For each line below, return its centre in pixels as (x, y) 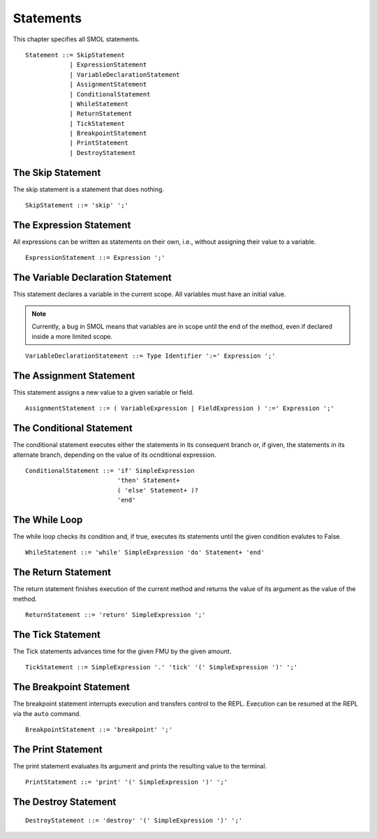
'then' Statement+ (149, 481)
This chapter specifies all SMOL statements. (76, 39)
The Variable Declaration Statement (92, 278)
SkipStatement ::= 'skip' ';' (77, 205)
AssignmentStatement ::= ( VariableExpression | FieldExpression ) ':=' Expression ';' (180, 408)
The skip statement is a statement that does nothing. (88, 189)
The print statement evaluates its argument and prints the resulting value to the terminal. (140, 766)
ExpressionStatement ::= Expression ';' (95, 258)
